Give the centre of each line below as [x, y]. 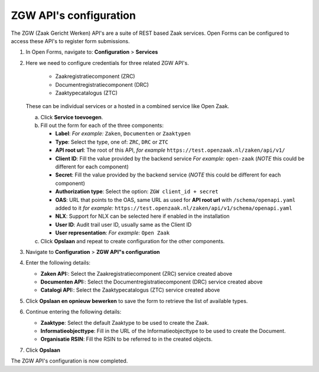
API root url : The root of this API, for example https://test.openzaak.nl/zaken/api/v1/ [170, 150]
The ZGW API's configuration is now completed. [69, 361]
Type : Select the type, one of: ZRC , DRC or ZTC [112, 142]
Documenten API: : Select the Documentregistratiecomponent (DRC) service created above [152, 282]
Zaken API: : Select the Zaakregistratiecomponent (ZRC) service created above [136, 273]
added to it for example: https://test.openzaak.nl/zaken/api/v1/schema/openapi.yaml [174, 208]
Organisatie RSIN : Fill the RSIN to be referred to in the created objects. [126, 339]
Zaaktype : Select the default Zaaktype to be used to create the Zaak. [125, 322]
